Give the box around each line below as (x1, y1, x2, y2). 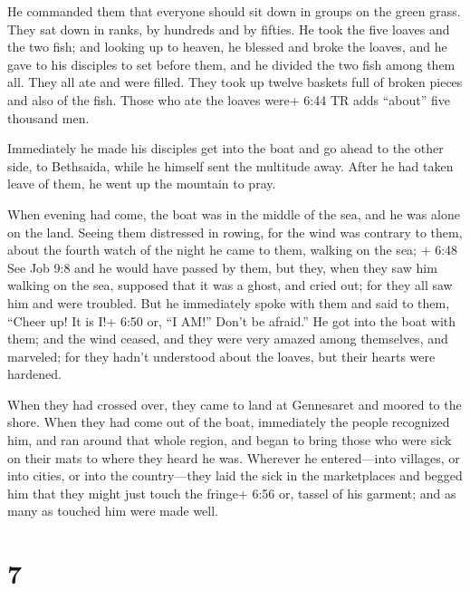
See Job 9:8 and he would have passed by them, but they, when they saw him (7, 257, 437, 276)
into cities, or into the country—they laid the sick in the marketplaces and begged (7, 466, 463, 485)
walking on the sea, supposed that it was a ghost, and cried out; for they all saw (7, 276, 453, 295)
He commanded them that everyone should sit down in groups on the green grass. (7, 2, 461, 20)
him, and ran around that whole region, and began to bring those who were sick (7, 431, 452, 450)
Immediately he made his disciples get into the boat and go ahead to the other (7, 139, 444, 158)
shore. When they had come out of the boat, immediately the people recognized (7, 412, 450, 431)
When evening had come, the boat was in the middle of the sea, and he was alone (7, 204, 460, 223)
